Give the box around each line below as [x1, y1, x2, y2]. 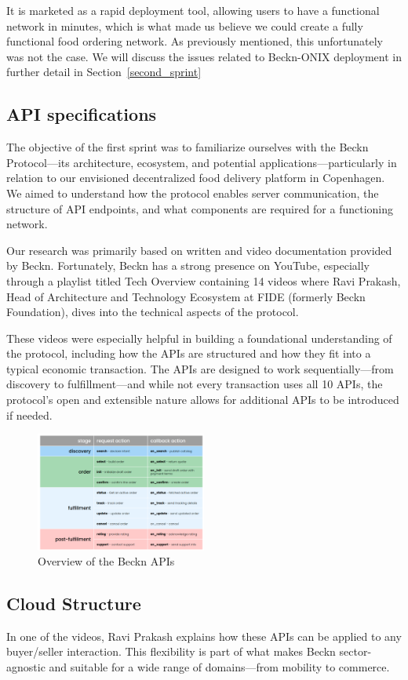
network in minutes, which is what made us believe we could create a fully [6, 17, 363, 34]
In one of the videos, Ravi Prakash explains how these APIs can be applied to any [6, 627, 402, 644]
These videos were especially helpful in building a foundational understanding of [6, 329, 392, 346]
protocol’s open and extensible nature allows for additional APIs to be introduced [6, 391, 399, 408]
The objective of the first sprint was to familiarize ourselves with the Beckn [6, 139, 369, 155]
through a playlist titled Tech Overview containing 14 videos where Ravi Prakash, [6, 272, 401, 289]
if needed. [6, 406, 53, 423]
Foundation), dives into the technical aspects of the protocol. [6, 304, 299, 320]
